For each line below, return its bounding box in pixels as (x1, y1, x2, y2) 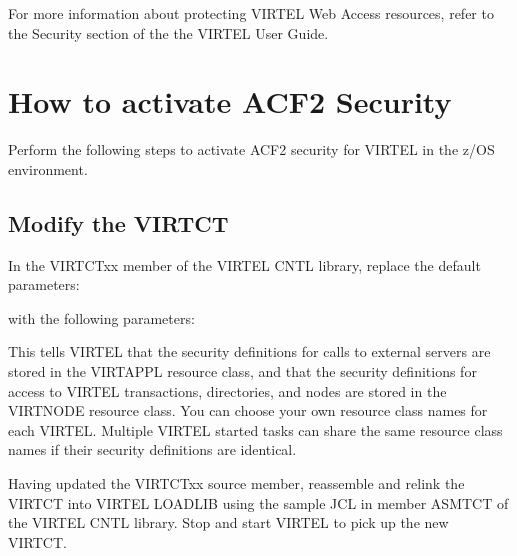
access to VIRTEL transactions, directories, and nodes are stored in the (8, 380, 447, 401)
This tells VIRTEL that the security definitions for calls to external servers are (8, 341, 491, 362)
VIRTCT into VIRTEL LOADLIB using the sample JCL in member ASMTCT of (8, 492, 509, 513)
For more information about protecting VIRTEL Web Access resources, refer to (8, 3, 494, 23)
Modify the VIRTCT (8, 207, 229, 238)
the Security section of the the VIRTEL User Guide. (8, 22, 329, 43)
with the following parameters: (8, 307, 195, 328)
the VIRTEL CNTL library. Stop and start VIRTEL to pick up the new (8, 512, 449, 533)
